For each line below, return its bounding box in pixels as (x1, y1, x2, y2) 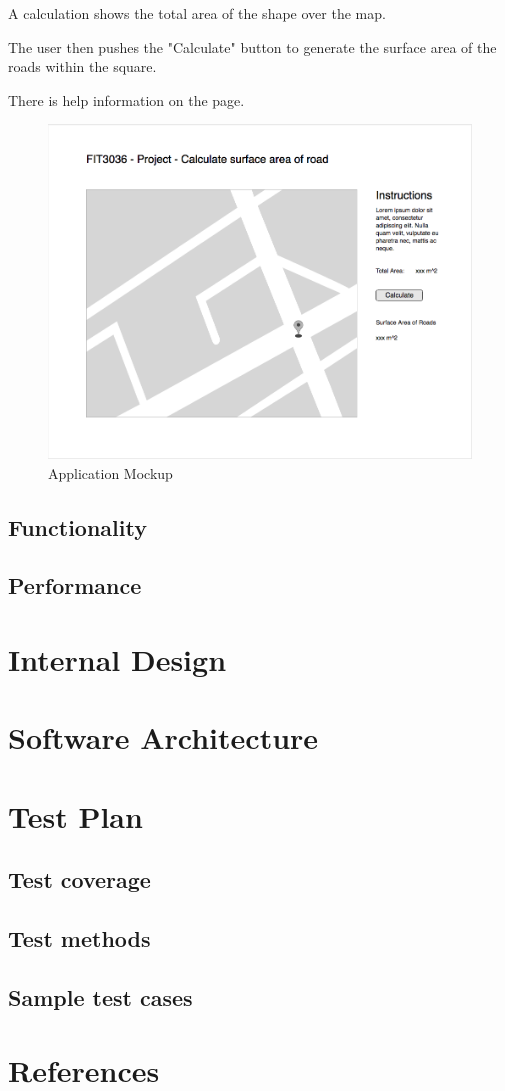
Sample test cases (8, 981, 193, 1012)
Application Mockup (48, 462, 173, 483)
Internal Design (8, 638, 227, 679)
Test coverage (8, 864, 151, 895)
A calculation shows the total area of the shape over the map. (8, 3, 386, 23)
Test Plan (8, 795, 143, 836)
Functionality (8, 511, 147, 542)
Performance (8, 570, 142, 601)
